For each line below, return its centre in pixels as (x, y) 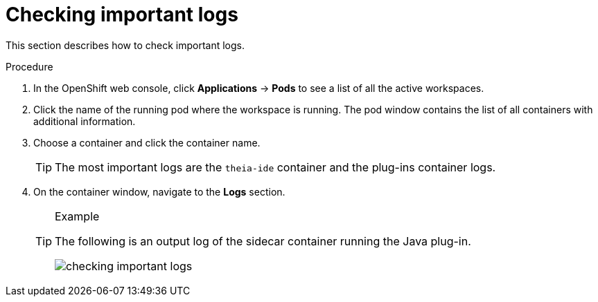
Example (77, 216)
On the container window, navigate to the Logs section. (159, 191)
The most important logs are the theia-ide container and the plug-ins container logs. (275, 167)
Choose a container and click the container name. (147, 142)
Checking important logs (122, 15)
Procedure (29, 66)
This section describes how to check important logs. (125, 45)
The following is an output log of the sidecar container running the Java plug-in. (263, 241)
